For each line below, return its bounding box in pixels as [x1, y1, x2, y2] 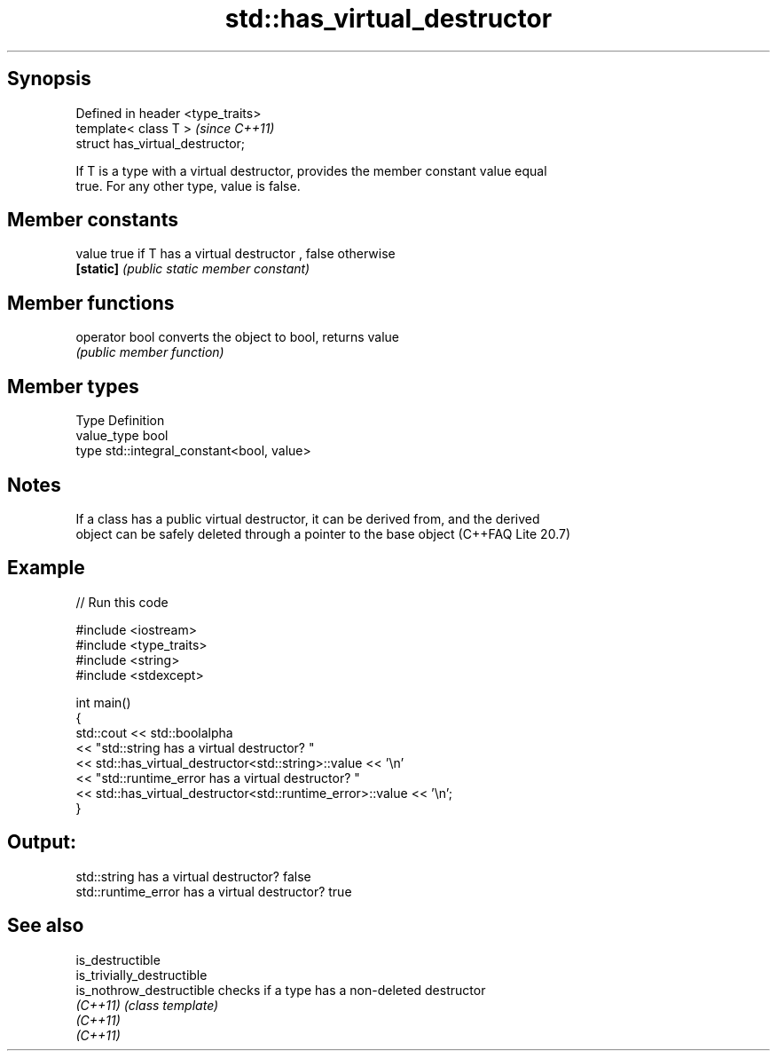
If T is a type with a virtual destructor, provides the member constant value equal [75, 162, 547, 178]
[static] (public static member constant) [75, 261, 310, 277]
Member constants [7, 209, 178, 232]
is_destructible [75, 951, 161, 967]
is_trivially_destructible [75, 967, 208, 983]
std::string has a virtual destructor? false [75, 868, 311, 884]
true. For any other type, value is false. [75, 178, 301, 193]
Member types [7, 375, 139, 398]
